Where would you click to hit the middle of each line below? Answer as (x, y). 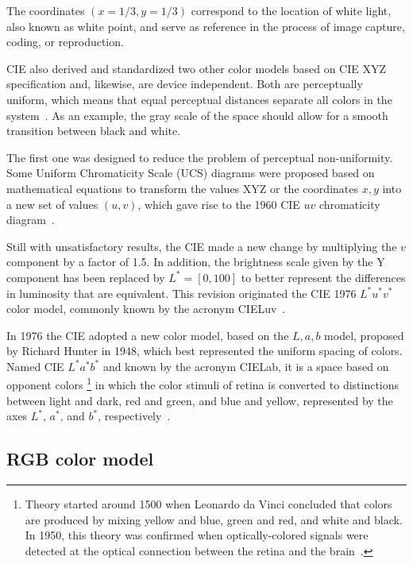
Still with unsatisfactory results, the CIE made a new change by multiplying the (202, 246)
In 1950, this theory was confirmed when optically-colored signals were (197, 535)
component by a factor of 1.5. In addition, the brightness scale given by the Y (196, 262)
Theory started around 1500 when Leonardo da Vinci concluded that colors (208, 504)
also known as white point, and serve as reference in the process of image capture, (206, 26)
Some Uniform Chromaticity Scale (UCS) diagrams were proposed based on (191, 173)
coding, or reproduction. (65, 42)
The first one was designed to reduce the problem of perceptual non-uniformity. (200, 157)
